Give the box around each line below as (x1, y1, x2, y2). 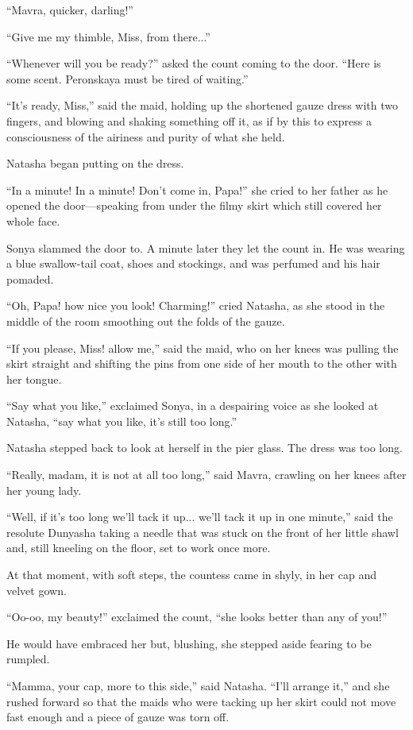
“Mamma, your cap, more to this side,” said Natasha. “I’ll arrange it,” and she (6, 678, 390, 693)
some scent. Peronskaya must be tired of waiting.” (6, 70, 249, 87)
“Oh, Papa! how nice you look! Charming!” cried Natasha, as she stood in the (6, 297, 385, 314)
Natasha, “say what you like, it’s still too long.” (6, 412, 237, 429)
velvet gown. (6, 581, 67, 598)
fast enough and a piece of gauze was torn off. (6, 709, 230, 725)
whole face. (6, 212, 60, 229)
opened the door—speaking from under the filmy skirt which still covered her (6, 197, 382, 214)
